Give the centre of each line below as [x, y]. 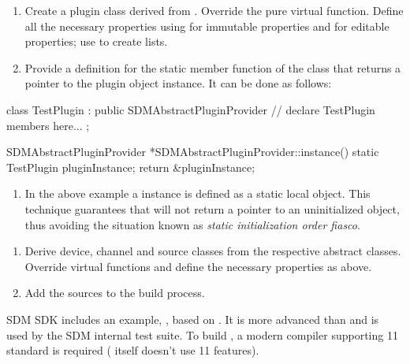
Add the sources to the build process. [115, 293]
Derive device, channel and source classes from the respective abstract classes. [213, 251]
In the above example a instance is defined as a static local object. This [198, 193]
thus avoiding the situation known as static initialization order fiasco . [192, 224]
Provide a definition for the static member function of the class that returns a [213, 67]
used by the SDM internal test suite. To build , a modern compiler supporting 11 [202, 334]
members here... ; [48, 125]
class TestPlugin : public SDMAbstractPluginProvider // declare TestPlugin [191, 109]
